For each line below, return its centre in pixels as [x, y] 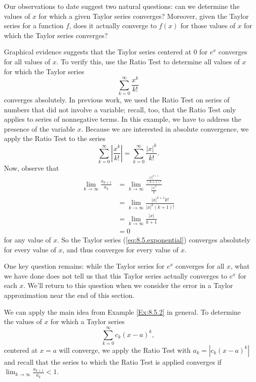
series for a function [34, 25]
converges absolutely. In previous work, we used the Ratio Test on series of [117, 100]
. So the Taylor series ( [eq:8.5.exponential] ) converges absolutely [154, 239]
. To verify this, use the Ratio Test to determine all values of [148, 61]
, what [240, 266]
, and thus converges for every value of [120, 249]
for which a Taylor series [88, 321]
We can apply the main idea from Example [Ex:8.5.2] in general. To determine [123, 311]
